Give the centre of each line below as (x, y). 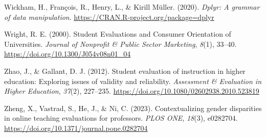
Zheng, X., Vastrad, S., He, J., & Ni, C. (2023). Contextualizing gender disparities (133, 108)
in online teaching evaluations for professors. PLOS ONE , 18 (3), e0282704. (121, 118)
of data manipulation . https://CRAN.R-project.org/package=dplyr (109, 17)
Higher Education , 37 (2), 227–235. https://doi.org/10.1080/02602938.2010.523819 (132, 91)
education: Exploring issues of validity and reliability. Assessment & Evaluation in (133, 81)
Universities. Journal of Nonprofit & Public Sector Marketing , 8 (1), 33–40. (120, 44)
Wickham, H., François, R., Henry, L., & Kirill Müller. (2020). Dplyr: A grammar (132, 7)
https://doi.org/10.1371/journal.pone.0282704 (76, 128)
